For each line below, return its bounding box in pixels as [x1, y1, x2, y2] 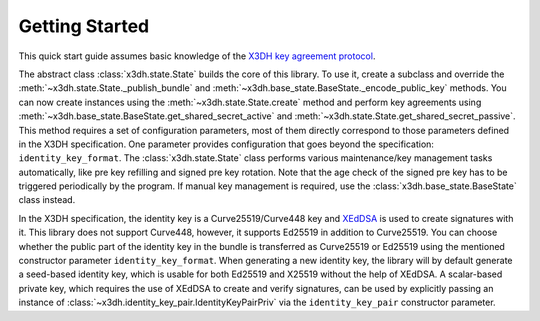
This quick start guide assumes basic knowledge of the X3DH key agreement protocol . [18, 50, 376, 62]
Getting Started [18, 15, 150, 37]
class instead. [18, 194, 76, 206]
